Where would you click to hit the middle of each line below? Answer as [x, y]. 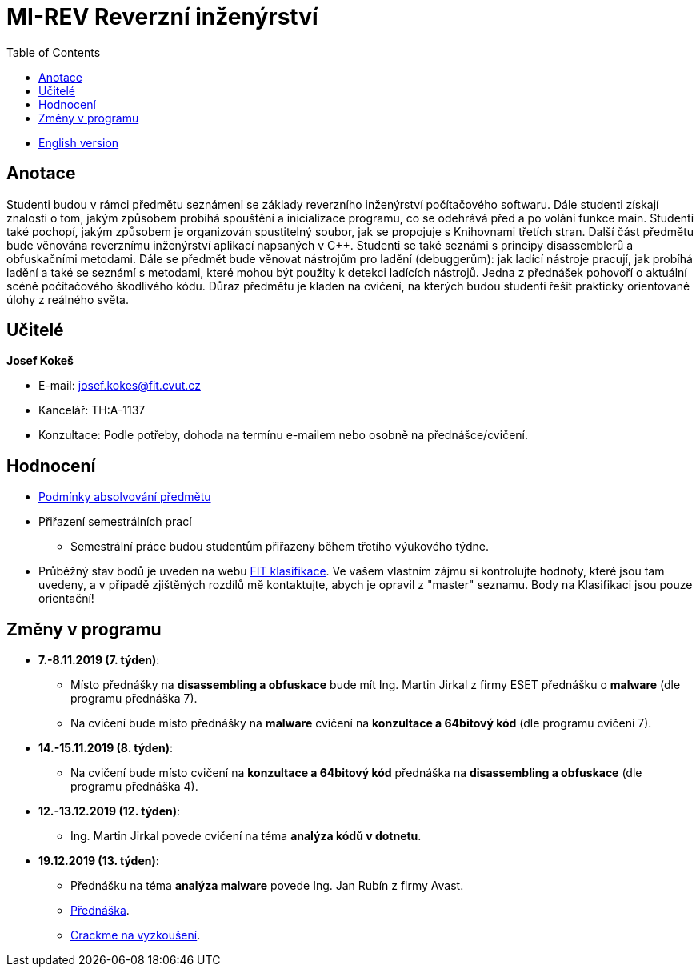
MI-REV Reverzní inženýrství [162, 17]
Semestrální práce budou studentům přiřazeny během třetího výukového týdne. [280, 547]
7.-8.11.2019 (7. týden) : [99, 660]
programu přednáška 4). [134, 787]
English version [79, 142]
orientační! [66, 599]
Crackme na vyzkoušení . [136, 935]
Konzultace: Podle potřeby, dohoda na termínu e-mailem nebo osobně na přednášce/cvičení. [283, 435]
